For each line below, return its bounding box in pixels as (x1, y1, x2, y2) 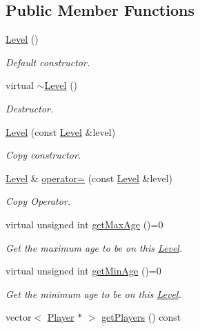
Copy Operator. (6, 194, 71, 208)
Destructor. (6, 101, 54, 115)
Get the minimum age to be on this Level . (6, 286, 181, 301)
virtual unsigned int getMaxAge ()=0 (6, 217, 163, 231)
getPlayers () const (101, 310, 181, 324)
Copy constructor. (6, 148, 81, 162)
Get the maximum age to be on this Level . (6, 240, 183, 255)
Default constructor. (6, 54, 90, 69)
